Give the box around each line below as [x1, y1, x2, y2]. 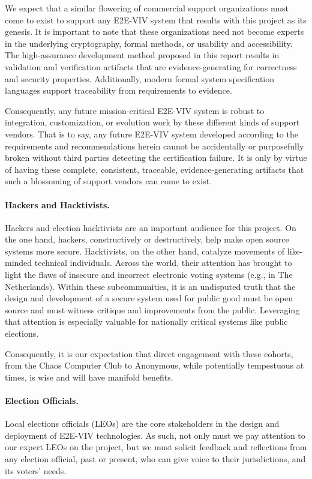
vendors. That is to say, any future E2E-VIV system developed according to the [5, 127, 298, 140]
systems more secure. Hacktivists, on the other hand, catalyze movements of [5, 244, 285, 257]
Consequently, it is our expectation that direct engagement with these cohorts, [5, 347, 293, 360]
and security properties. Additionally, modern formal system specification [5, 72, 275, 85]
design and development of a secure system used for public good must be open [5, 292, 293, 304]
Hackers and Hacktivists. [5, 198, 110, 211]
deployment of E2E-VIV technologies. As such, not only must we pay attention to [5, 429, 305, 441]
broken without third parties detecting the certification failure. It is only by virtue [5, 151, 307, 164]
